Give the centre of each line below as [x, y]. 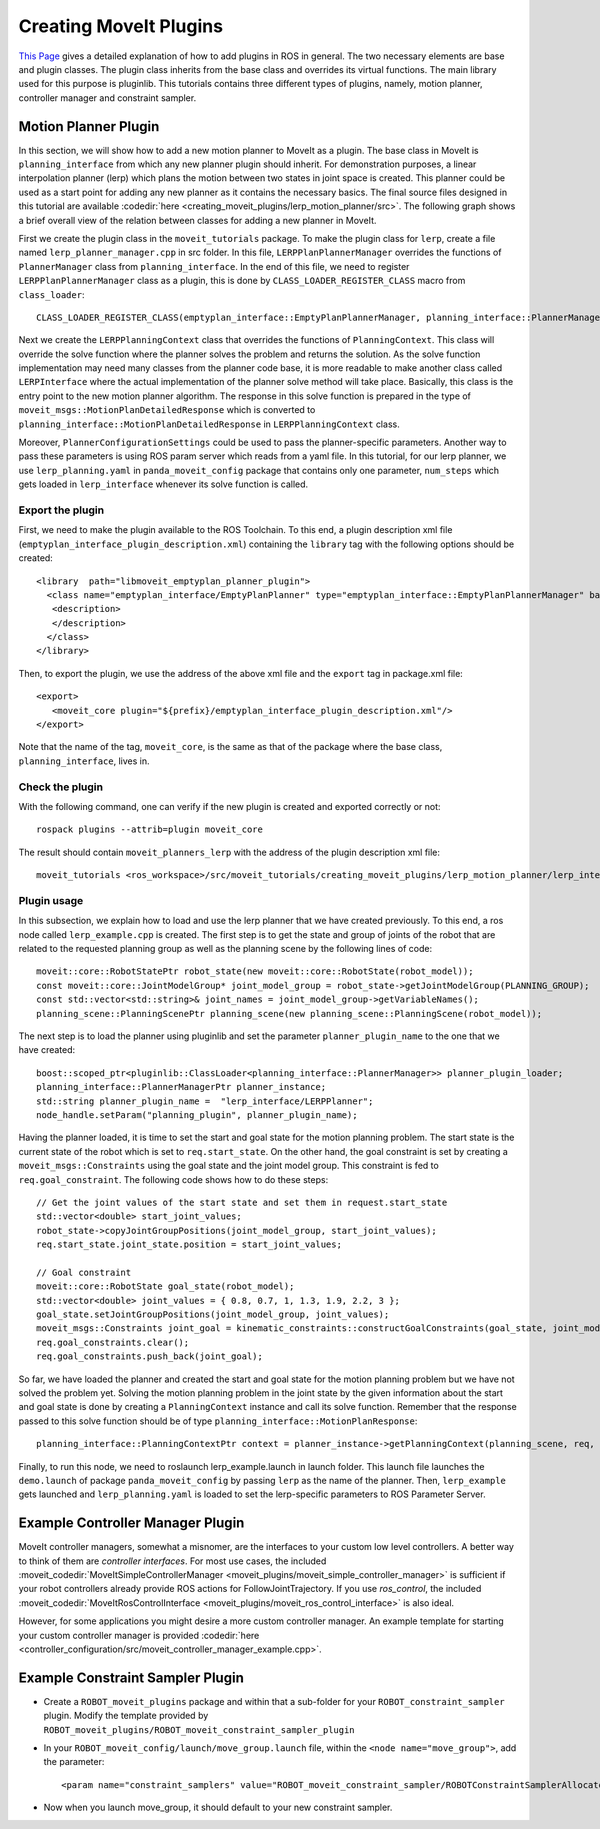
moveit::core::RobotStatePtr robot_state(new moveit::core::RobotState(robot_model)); [255, 971]
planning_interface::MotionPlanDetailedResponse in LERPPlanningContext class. [209, 424]
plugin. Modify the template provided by [126, 1716]
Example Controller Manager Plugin [131, 1523]
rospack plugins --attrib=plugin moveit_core [150, 829]
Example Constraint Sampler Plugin [131, 1677]
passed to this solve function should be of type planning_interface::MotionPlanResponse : [218, 1421]
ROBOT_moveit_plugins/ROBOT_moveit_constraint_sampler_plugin [199, 1729]
